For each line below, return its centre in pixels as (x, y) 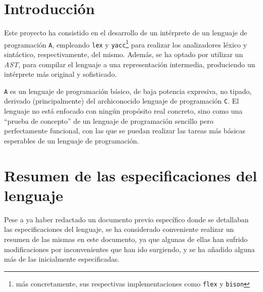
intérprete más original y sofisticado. (60, 74)
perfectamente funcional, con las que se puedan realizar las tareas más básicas (125, 131)
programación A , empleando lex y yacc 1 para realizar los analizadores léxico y (126, 43)
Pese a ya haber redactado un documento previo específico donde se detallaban (126, 219)
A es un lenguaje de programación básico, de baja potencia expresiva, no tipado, (128, 91)
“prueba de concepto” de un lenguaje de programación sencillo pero (109, 120)
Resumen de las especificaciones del (131, 175)
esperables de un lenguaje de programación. (72, 140)
